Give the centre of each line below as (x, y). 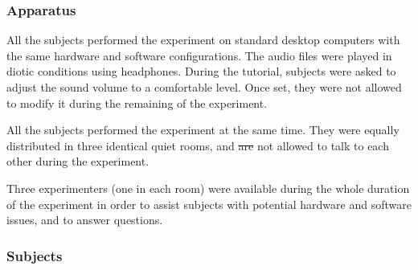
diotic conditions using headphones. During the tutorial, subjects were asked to (201, 71)
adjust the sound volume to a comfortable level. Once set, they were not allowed (204, 87)
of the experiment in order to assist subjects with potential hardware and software (209, 204)
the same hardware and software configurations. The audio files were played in (199, 55)
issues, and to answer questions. (85, 220)
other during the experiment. (78, 161)
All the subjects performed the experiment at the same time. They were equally (203, 130)
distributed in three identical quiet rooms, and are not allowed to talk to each (198, 145)
